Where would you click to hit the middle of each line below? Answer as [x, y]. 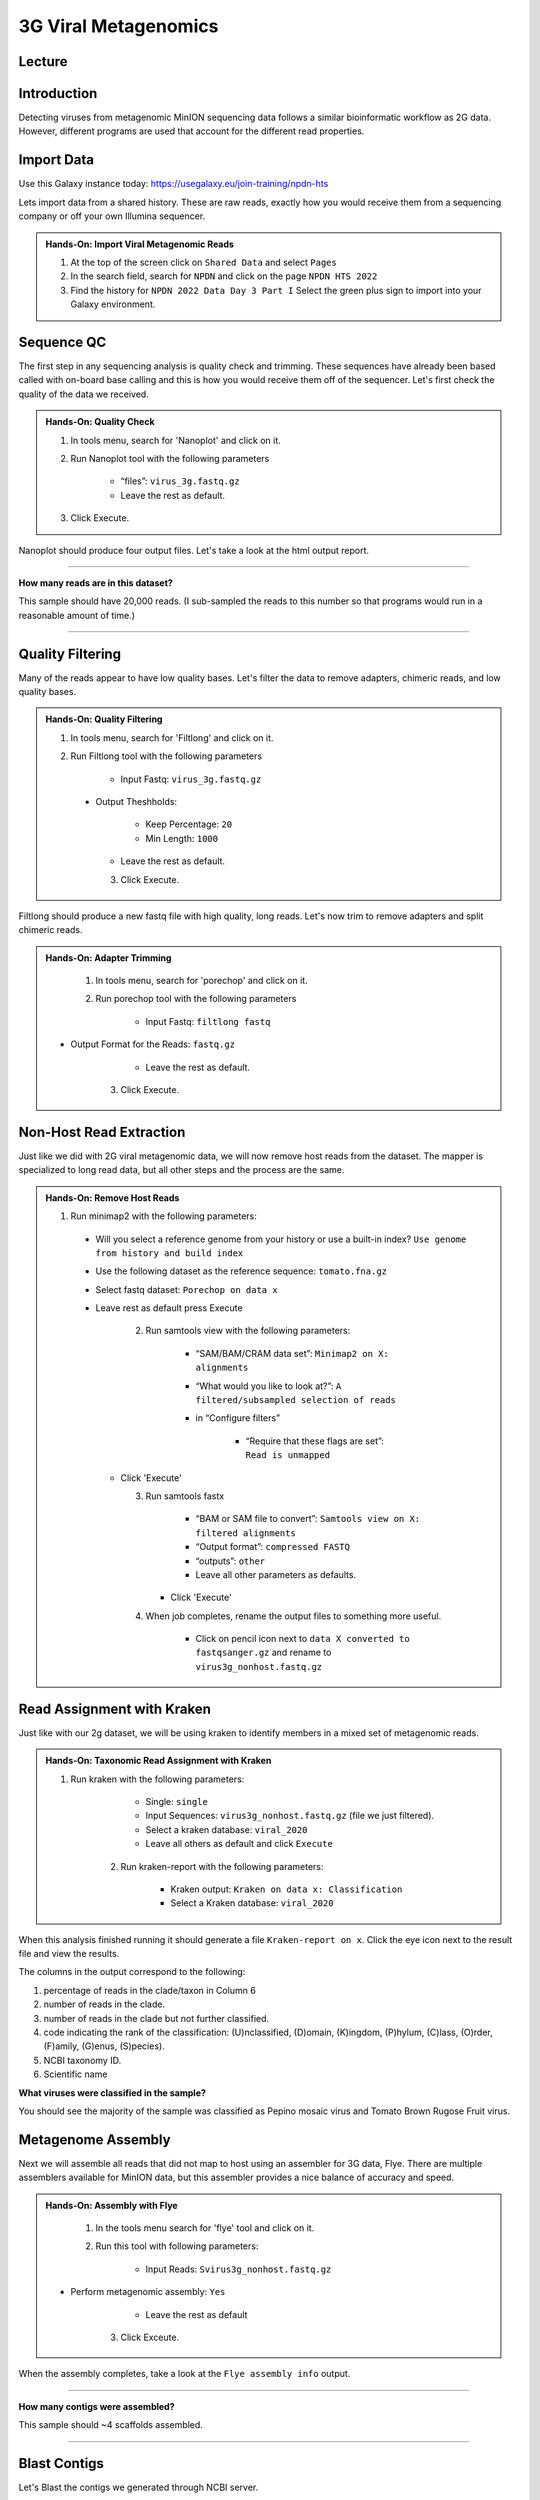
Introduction [58, 93]
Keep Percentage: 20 [189, 824]
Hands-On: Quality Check [100, 422]
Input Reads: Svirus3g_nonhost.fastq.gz [238, 2269]
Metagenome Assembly [94, 2139]
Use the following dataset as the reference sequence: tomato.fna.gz [241, 1271]
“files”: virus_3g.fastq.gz [180, 481]
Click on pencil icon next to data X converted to [302, 1639]
